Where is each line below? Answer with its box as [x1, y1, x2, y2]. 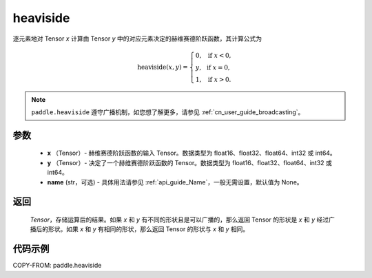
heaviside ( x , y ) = [137, 63, 189, 71]
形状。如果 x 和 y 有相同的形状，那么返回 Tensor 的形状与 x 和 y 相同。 [48, 225, 249, 233]
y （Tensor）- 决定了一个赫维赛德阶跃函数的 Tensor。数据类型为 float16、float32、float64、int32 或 [47, 158, 332, 167]
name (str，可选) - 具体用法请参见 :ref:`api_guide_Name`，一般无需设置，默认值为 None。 [47, 178, 303, 186]
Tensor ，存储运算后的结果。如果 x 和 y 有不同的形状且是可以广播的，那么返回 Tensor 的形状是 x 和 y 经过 [30, 215, 329, 224]
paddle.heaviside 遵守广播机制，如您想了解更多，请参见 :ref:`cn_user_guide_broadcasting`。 [31, 107, 304, 116]
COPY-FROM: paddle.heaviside [12, 261, 102, 270]
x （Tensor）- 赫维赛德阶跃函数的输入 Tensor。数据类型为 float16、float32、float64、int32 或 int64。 [47, 149, 337, 158]
